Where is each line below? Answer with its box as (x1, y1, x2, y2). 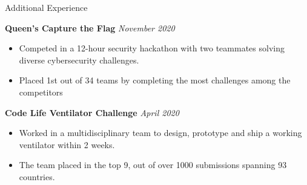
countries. (19, 170, 55, 183)
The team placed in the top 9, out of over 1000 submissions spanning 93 (19, 158, 287, 171)
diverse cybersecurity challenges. (19, 53, 139, 66)
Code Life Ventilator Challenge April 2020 (5, 106, 179, 118)
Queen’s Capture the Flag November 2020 (5, 21, 175, 34)
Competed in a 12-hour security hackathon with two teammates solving (19, 42, 285, 54)
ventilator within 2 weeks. (19, 138, 115, 151)
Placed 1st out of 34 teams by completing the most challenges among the (19, 74, 291, 86)
